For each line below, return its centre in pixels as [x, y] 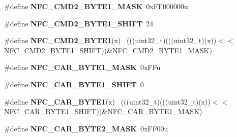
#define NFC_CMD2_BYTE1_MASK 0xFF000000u [96, 6]
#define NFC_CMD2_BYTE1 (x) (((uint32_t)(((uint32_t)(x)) [110, 40]
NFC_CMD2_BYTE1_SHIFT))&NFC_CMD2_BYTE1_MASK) [108, 50]
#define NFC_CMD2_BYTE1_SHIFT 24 [79, 23]
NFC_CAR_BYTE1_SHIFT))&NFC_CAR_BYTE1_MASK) [103, 111]
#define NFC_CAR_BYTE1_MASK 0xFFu [82, 67]
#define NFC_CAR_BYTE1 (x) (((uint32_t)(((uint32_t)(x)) [107, 101]
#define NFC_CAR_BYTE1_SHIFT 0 [74, 84]
